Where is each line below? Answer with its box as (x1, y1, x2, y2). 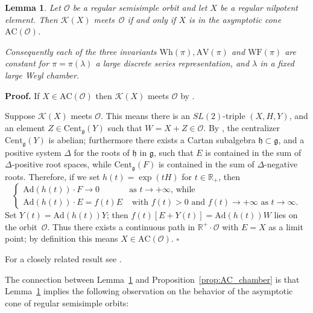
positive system (5, 146, 62, 158)
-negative (264, 158, 298, 170)
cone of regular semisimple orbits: (5, 296, 129, 309)
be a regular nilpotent (220, 1, 298, 13)
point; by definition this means (5, 232, 118, 245)
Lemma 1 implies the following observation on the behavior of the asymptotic (5, 285, 293, 297)
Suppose (5, 109, 36, 122)
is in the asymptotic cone (189, 13, 282, 25)
